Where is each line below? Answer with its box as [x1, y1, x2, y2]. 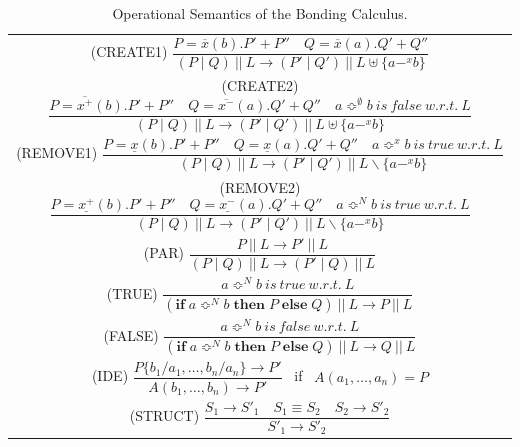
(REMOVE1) [16, 142, 98, 163]
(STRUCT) [129, 405, 200, 426]
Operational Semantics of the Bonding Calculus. [112, 3, 408, 23]
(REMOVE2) [219, 176, 301, 197]
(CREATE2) [221, 75, 299, 96]
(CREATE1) [90, 41, 168, 62]
